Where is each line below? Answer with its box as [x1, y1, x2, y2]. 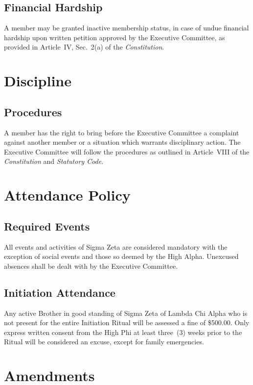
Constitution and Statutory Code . [4, 156, 104, 166]
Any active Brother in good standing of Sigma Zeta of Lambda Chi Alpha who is [4, 308, 248, 318]
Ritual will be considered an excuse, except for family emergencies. [4, 336, 204, 347]
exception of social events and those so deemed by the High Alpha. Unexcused [4, 251, 239, 261]
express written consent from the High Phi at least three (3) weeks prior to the [4, 327, 242, 337]
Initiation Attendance [4, 284, 115, 300]
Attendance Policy [4, 185, 131, 205]
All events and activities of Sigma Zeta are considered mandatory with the [4, 241, 228, 252]
